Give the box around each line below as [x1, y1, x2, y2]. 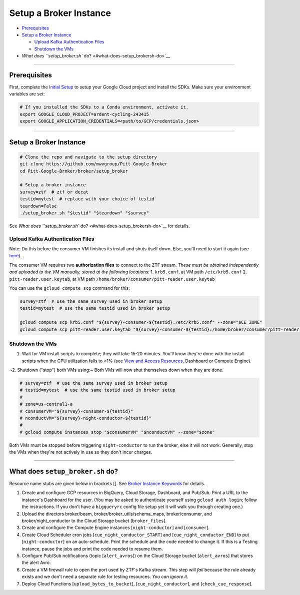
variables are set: [9, 91, 45, 97]
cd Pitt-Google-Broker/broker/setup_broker [19, 168, 128, 174]
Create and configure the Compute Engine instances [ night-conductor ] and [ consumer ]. [21, 525, 210, 531]
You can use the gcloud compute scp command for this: [9, 285, 130, 291]
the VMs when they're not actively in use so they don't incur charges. [9, 449, 152, 455]
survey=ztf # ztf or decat [19, 189, 88, 195]
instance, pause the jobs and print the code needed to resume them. [21, 546, 163, 552]
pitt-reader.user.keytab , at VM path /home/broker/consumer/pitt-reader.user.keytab [9, 276, 215, 282]
